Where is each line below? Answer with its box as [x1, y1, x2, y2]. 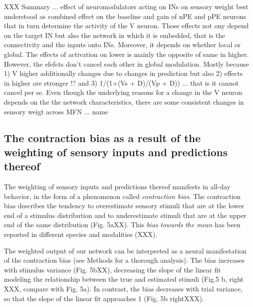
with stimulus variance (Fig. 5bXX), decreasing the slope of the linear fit [4, 264, 221, 274]
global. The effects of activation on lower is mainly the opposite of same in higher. [4, 49, 249, 59]
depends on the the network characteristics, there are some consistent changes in [4, 96, 244, 107]
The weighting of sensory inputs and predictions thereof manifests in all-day [4, 181, 231, 192]
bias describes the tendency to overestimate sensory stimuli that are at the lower [4, 200, 244, 211]
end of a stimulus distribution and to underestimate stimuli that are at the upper [4, 210, 247, 220]
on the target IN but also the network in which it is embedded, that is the [4, 30, 225, 40]
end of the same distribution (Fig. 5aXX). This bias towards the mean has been [4, 219, 241, 230]
